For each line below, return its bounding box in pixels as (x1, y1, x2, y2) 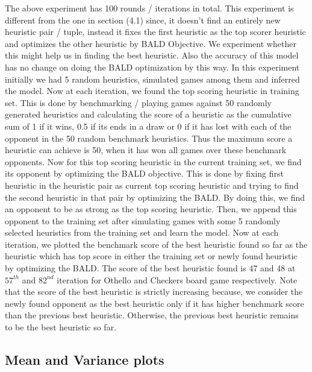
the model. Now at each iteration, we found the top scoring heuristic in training (5, 84, 299, 97)
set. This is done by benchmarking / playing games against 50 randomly (5, 96, 272, 109)
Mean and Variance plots (5, 350, 164, 369)
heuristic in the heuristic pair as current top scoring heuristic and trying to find (5, 178, 299, 191)
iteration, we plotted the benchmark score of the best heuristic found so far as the (5, 238, 308, 250)
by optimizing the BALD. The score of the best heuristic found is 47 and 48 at (5, 262, 296, 274)
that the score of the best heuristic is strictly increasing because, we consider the (5, 285, 303, 298)
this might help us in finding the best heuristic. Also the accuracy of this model (5, 49, 299, 61)
